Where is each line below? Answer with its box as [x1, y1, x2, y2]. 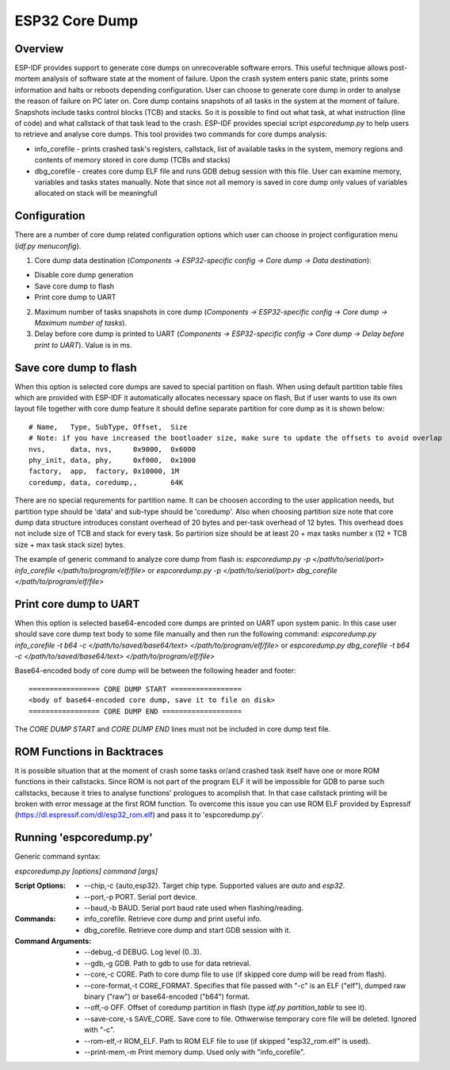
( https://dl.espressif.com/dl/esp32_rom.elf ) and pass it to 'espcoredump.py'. [14, 810, 265, 820]
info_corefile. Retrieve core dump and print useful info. [84, 914, 262, 923]
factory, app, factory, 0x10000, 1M [29, 467, 180, 476]
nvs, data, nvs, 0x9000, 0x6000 [29, 445, 196, 453]
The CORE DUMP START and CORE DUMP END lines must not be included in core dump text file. [14, 724, 331, 733]
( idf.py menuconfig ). [14, 241, 82, 250]
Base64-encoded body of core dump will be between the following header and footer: [14, 666, 296, 675]
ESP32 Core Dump [14, 12, 139, 29]
